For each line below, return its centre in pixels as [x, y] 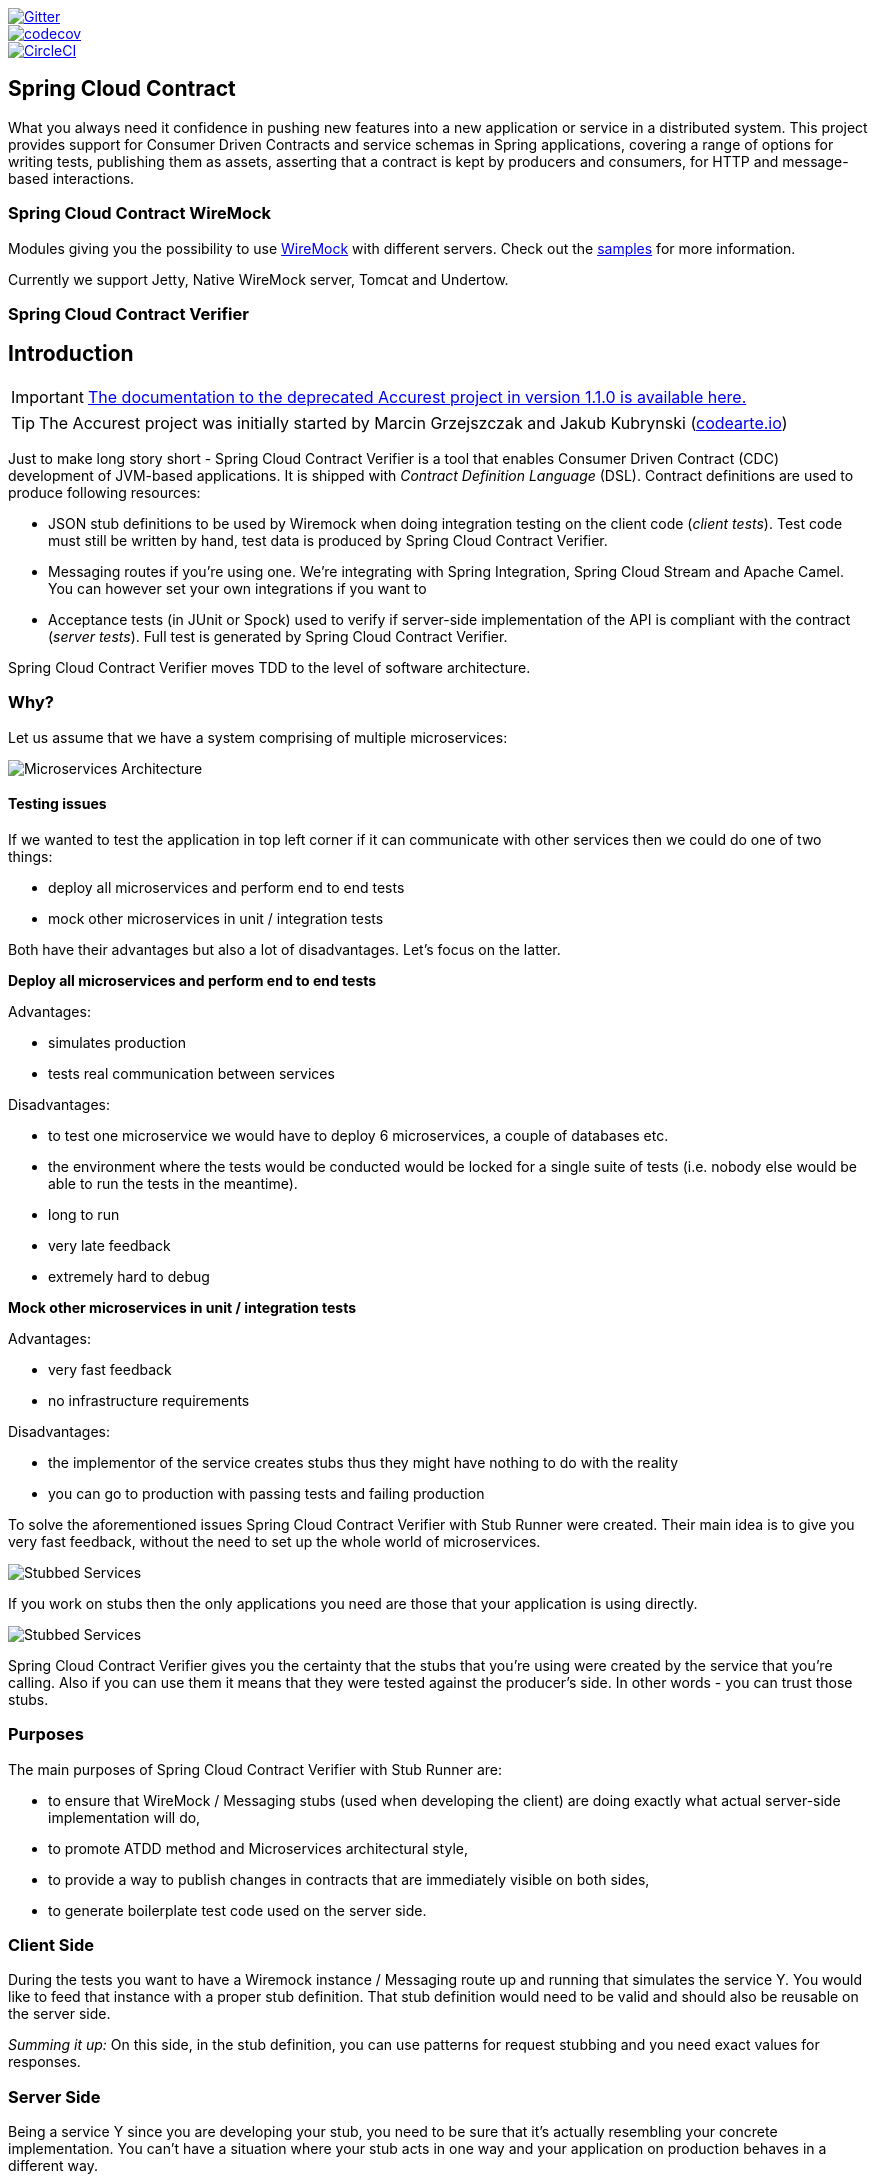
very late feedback [109, 1245]
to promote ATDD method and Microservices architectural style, [258, 1848]
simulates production [117, 1042]
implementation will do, [124, 1817]
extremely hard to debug [129, 1276]
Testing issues [57, 804]
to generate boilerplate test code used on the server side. [237, 1910]
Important [47, 396]
